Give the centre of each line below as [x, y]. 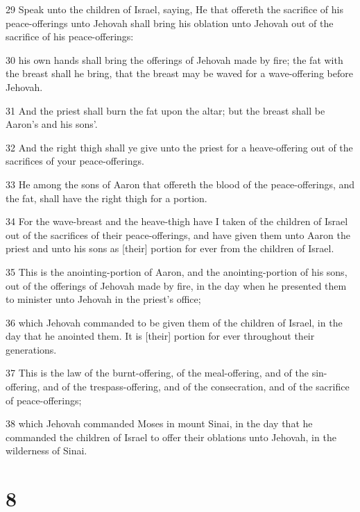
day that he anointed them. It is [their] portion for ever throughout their [160, 336]
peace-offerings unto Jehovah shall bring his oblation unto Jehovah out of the [170, 23]
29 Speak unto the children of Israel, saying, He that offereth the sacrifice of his [174, 9]
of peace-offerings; [44, 400]
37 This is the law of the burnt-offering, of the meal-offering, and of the [157, 373]
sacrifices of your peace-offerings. [75, 161]
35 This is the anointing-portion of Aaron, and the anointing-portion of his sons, [177, 271]
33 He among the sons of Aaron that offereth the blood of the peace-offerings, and [180, 184]
